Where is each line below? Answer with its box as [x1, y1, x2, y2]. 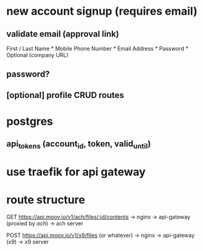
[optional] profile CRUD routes [6, 90, 124, 100]
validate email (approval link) [6, 29, 120, 39]
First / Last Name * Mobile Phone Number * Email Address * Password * [6, 45, 189, 52]
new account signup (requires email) [6, 4, 197, 18]
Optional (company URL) [6, 51, 69, 59]
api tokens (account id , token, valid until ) [6, 139, 151, 151]
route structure [6, 193, 85, 206]
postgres [6, 114, 53, 128]
